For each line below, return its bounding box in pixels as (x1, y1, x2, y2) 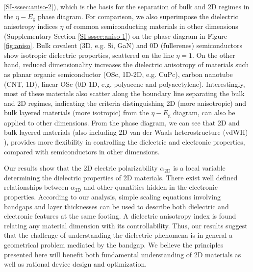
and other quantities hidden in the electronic (83, 182, 218, 192)
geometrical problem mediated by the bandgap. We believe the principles (4, 239, 224, 249)
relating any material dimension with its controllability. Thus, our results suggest (4, 220, 248, 230)
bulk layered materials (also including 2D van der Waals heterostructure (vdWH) (4, 127, 248, 137)
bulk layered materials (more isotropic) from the (4, 107, 149, 118)
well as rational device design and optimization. (4, 259, 147, 269)
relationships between (4, 182, 69, 192)
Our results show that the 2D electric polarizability (4, 163, 158, 173)
